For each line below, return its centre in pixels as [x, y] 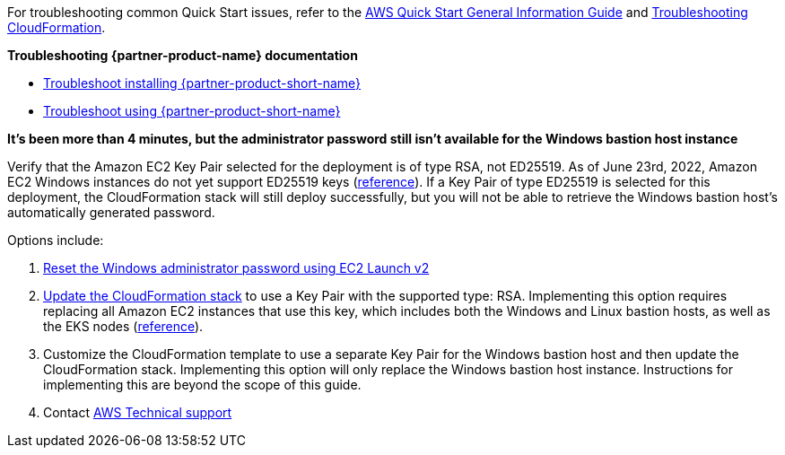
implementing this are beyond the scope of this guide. [202, 385]
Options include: [56, 240]
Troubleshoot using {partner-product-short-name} [192, 111]
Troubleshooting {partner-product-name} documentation [183, 55]
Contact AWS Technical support [138, 412]
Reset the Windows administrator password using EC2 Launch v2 [236, 268]
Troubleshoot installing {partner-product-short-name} [202, 83]
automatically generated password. [111, 212]
